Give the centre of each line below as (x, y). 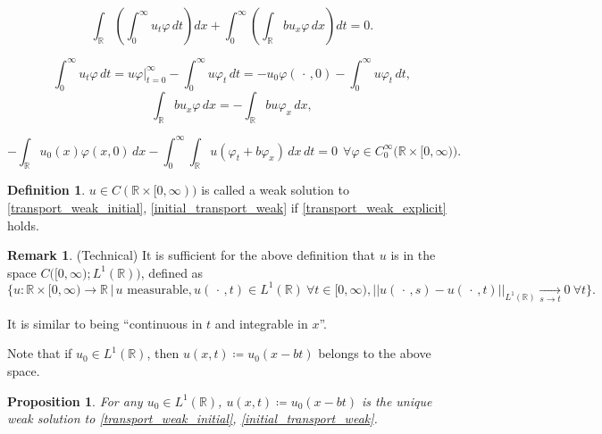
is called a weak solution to (275, 190)
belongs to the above (375, 353)
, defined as (172, 272)
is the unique (397, 401)
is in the (413, 255)
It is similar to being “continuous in (105, 323)
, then (163, 353)
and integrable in (261, 323)
